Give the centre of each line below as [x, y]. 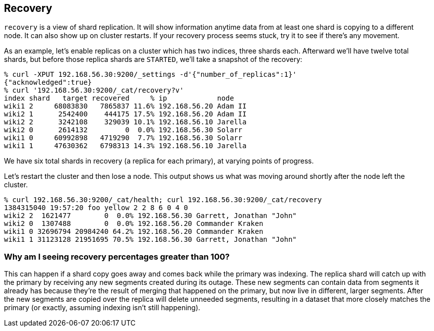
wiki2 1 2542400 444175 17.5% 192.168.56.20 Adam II [125, 114]
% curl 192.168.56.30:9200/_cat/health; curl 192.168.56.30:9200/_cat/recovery [163, 200]
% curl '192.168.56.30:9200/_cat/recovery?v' [94, 90]
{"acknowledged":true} [48, 83]
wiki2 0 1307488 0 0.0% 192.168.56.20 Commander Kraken [134, 224]
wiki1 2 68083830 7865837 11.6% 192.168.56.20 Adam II [125, 106]
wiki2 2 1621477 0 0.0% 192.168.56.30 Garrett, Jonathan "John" [151, 216]
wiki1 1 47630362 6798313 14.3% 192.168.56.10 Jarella [125, 146]
